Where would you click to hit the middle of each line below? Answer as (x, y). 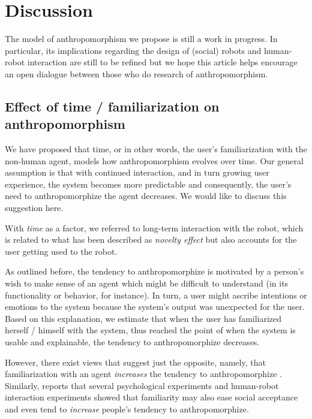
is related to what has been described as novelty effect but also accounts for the (151, 239)
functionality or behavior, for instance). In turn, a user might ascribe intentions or (156, 295)
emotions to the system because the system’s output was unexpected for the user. (155, 307)
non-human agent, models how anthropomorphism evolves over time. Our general (154, 160)
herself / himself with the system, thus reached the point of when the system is (150, 330)
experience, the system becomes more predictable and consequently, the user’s (148, 184)
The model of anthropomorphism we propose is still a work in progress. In (141, 39)
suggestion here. (34, 208)
